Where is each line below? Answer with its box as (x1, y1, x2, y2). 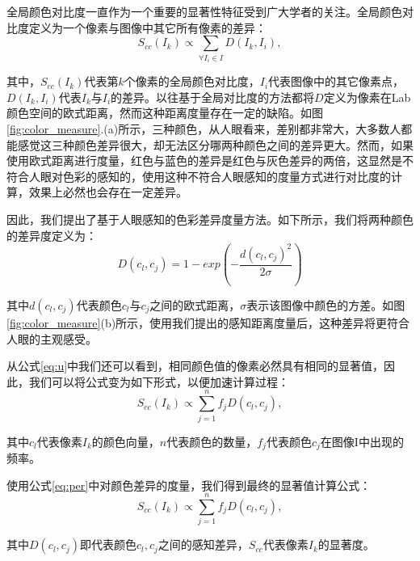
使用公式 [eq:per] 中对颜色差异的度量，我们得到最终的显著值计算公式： (6, 476, 372, 493)
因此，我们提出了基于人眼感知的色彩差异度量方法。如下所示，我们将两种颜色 (6, 210, 414, 227)
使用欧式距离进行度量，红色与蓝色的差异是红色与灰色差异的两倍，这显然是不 (6, 152, 414, 169)
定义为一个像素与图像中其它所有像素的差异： (28, 19, 267, 36)
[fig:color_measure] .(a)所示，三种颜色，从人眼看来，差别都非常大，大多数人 (6, 120, 401, 137)
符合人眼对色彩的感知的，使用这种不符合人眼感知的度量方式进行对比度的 (6, 167, 391, 184)
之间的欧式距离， (149, 297, 241, 314)
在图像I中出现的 (320, 432, 404, 449)
